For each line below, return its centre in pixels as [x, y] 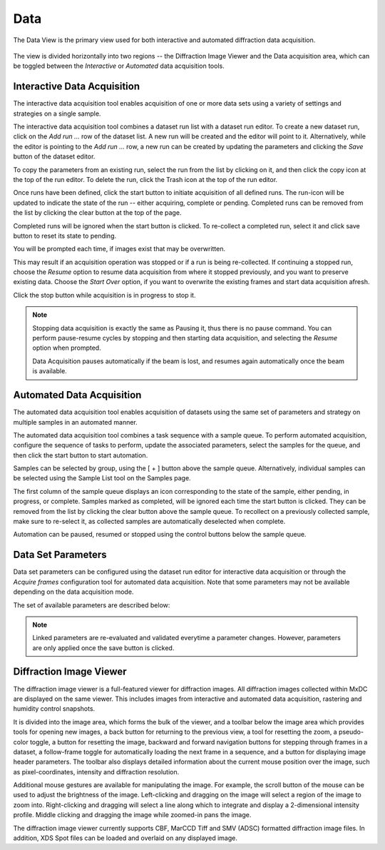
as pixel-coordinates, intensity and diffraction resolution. [96, 771]
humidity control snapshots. [54, 709]
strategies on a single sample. [57, 113]
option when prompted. [67, 348]
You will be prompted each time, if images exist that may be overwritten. [119, 249]
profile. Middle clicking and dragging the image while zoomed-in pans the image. [132, 815]
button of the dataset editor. [54, 156]
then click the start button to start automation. [81, 455]
